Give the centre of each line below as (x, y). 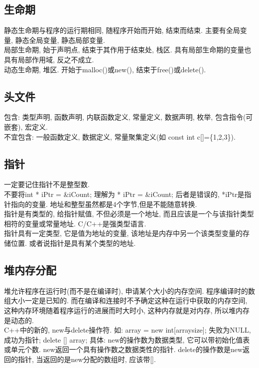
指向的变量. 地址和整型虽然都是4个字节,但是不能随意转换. (104, 204)
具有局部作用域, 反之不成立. (49, 59)
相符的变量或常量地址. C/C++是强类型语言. (75, 223)
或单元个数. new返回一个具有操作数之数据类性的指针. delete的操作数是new (124, 349)
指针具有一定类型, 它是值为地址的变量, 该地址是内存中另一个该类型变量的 (124, 233)
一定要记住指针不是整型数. (47, 184)
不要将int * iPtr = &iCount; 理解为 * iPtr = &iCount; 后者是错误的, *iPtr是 (124, 194)
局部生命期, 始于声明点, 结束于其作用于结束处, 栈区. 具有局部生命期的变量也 (128, 50)
